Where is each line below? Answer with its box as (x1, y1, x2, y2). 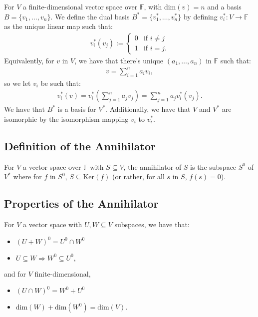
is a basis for (57, 104, 96, 114)
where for (13, 171, 42, 182)
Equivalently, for (4, 55, 54, 65)
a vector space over (22, 161, 81, 172)
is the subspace (190, 161, 237, 172)
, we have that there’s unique (74, 55, 164, 65)
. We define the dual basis (50, 11, 130, 21)
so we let (4, 77, 31, 88)
